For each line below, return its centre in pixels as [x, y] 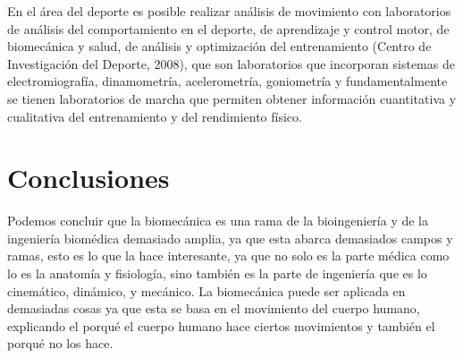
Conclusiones [88, 178]
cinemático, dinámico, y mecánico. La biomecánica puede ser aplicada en [206, 290]
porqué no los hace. [60, 343]
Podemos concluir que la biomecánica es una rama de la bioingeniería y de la [218, 221]
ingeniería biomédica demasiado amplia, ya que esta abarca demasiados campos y [230, 238]
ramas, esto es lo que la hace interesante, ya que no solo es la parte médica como [228, 256]
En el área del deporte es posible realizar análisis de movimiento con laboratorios [229, 11]
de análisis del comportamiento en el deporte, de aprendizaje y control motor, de [228, 28]
